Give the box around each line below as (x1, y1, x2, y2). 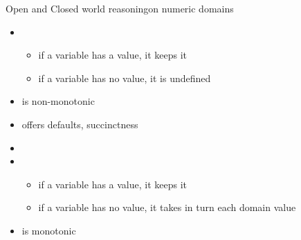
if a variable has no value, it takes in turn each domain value (38, 200, 296, 214)
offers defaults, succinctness (21, 117, 138, 131)
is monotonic (21, 223, 76, 237)
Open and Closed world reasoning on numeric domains (6, 1, 234, 15)
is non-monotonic (21, 94, 95, 108)
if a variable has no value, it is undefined (38, 70, 211, 85)
